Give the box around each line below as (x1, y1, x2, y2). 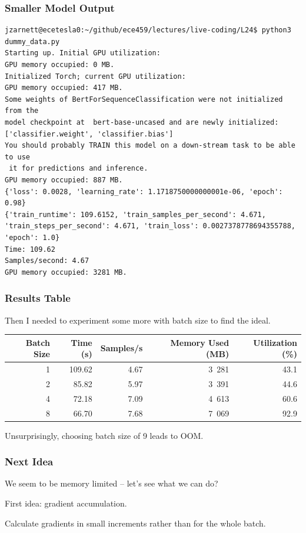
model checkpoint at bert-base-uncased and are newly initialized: (5, 118, 279, 126)
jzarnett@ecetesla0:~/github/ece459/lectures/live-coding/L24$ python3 (5, 26, 291, 35)
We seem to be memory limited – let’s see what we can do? (5, 477, 218, 489)
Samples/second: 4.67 (5, 256, 89, 265)
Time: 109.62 (5, 245, 55, 254)
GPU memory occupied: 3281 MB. (5, 268, 127, 277)
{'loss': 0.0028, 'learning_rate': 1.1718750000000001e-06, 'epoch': (5, 187, 283, 196)
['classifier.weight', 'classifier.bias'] (5, 129, 174, 138)
